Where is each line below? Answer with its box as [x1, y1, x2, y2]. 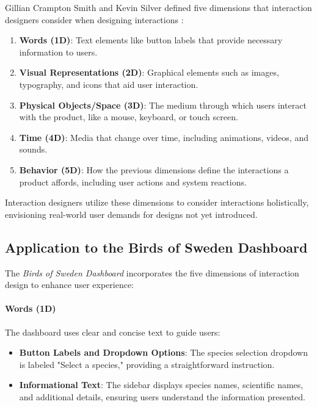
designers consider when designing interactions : [5, 13, 184, 26]
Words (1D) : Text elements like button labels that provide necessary [19, 34, 283, 46]
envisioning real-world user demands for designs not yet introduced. [5, 207, 258, 220]
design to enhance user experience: [5, 278, 134, 291]
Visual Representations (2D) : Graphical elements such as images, [19, 66, 279, 79]
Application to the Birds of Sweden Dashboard [5, 237, 308, 256]
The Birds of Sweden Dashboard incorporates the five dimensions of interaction [5, 266, 299, 279]
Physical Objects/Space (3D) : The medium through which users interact [19, 98, 307, 111]
